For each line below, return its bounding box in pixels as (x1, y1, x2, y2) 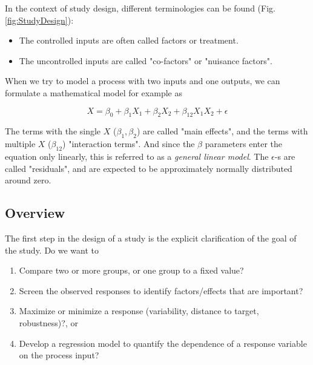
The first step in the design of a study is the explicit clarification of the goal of (5, 231, 297, 244)
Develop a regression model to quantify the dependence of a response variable (19, 337, 307, 349)
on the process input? (19, 349, 99, 361)
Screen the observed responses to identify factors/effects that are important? (19, 284, 303, 297)
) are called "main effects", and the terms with (136, 125, 308, 137)
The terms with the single (5, 125, 101, 137)
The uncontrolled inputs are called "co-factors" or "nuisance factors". (19, 54, 272, 67)
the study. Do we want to (5, 243, 99, 256)
